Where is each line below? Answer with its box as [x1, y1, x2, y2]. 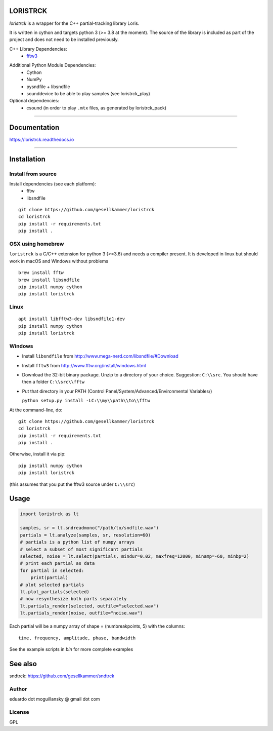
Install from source [9, 170, 57, 177]
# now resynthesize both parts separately [20, 596, 127, 602]
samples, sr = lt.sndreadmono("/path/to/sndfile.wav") [20, 525, 159, 531]
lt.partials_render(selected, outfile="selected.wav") [20, 603, 159, 609]
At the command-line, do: [9, 407, 63, 413]
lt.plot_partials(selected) [20, 589, 89, 595]
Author [9, 685, 27, 692]
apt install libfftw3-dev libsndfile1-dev [18, 316, 125, 322]
